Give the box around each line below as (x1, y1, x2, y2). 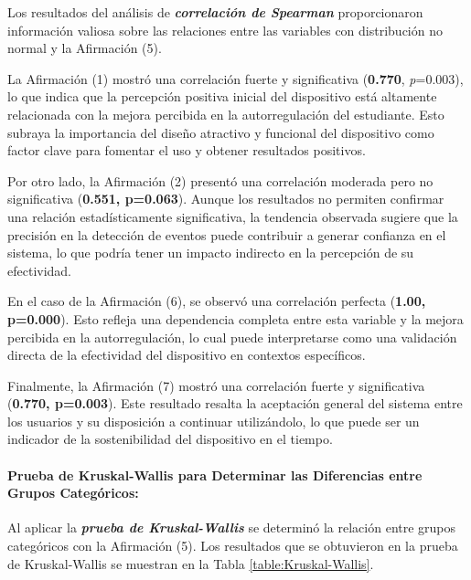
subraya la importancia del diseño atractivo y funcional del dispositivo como (7, 122, 434, 142)
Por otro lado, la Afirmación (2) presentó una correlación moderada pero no (7, 171, 434, 190)
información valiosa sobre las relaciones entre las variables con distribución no (7, 20, 443, 39)
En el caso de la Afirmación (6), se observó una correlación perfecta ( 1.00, (7, 291, 426, 311)
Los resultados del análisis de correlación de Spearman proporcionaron (7, 3, 423, 21)
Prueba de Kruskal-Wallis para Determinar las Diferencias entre (7, 465, 423, 484)
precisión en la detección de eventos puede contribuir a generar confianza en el (7, 225, 446, 244)
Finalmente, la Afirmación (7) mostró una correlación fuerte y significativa (7, 375, 425, 395)
